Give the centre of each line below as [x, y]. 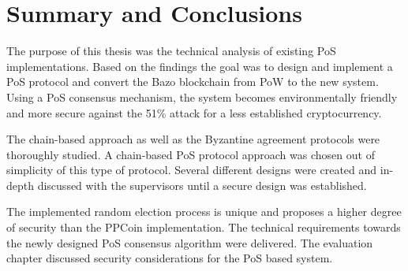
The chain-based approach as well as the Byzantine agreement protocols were [193, 139]
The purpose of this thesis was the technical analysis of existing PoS [171, 51]
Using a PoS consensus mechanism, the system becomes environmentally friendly [202, 97]
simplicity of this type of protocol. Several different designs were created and [192, 170]
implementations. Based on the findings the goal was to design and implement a [200, 66]
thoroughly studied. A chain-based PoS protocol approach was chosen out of [191, 154]
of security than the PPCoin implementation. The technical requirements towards [204, 227]
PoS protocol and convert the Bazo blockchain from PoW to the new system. [193, 82]
